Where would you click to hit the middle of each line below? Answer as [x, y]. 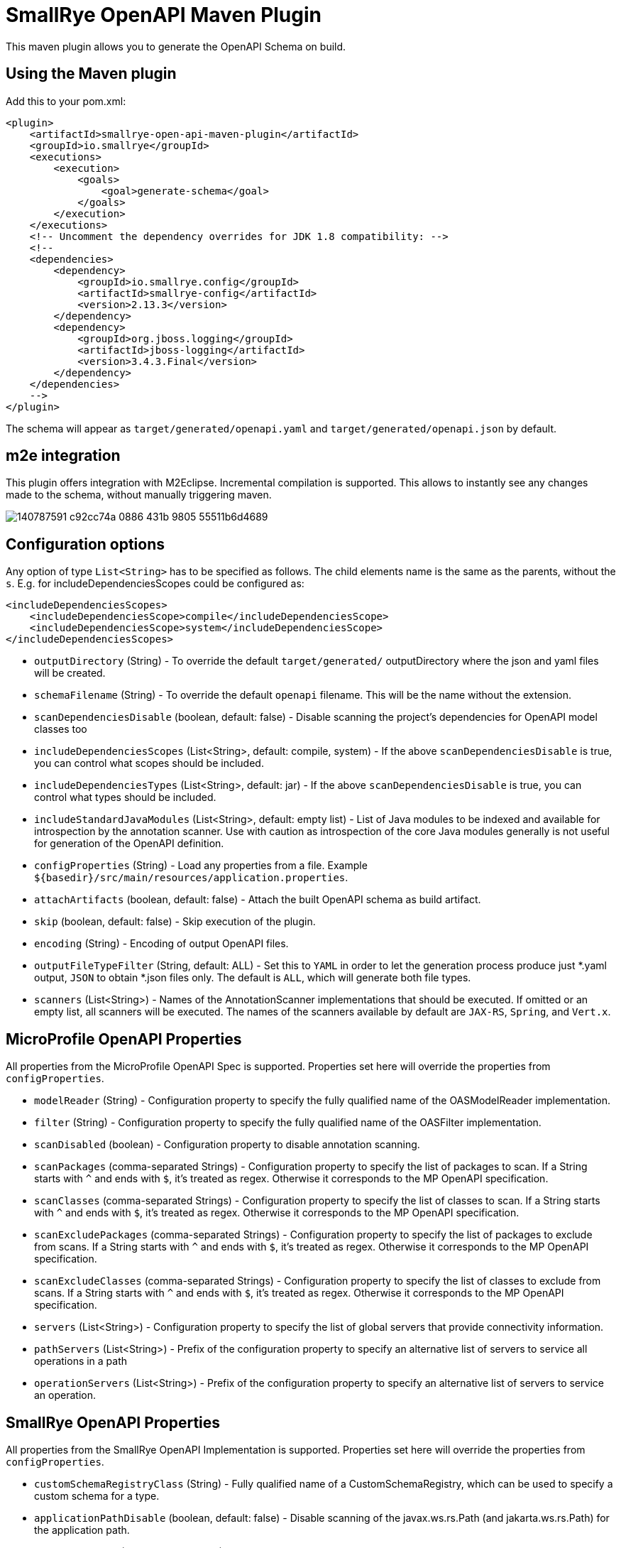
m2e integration [63, 456]
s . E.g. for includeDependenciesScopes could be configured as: [155, 584]
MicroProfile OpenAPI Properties [124, 1039]
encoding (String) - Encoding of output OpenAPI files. [161, 944]
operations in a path [81, 1361]
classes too [61, 729]
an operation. [65, 1395]
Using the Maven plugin [91, 74]
